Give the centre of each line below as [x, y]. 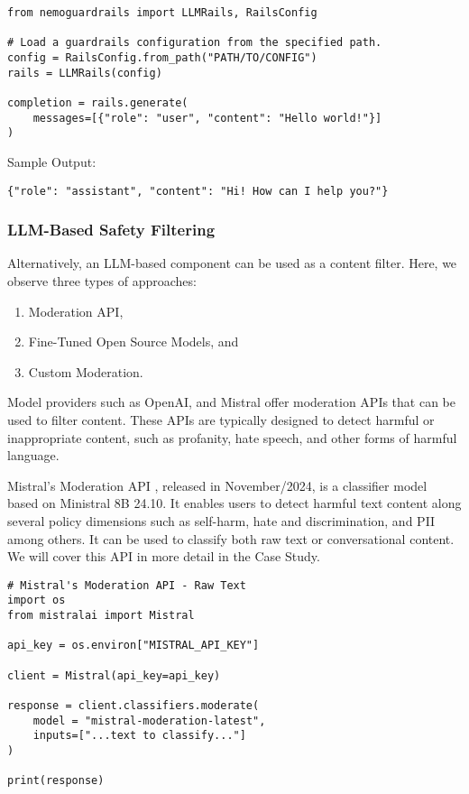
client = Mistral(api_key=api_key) [114, 675]
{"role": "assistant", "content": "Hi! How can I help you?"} [198, 191]
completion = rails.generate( [98, 102]
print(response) [56, 781]
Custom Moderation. [86, 371]
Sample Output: [52, 161]
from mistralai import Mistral [101, 615]
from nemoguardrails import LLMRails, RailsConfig [162, 13]
